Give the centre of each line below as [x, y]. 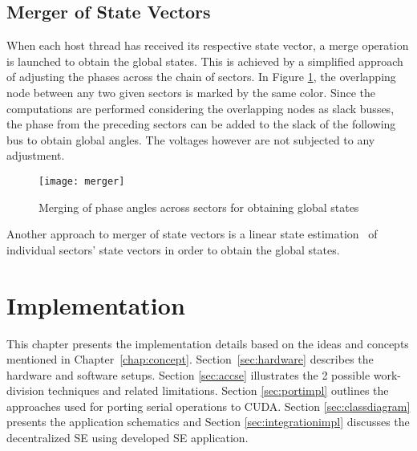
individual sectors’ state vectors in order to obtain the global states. [173, 249]
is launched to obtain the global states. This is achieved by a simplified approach [205, 61]
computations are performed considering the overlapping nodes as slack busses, [200, 108]
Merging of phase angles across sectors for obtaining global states [199, 207]
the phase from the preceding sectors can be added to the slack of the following [201, 124]
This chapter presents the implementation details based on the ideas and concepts [208, 343]
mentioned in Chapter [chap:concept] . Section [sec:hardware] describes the [190, 359]
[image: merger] [82, 181]
